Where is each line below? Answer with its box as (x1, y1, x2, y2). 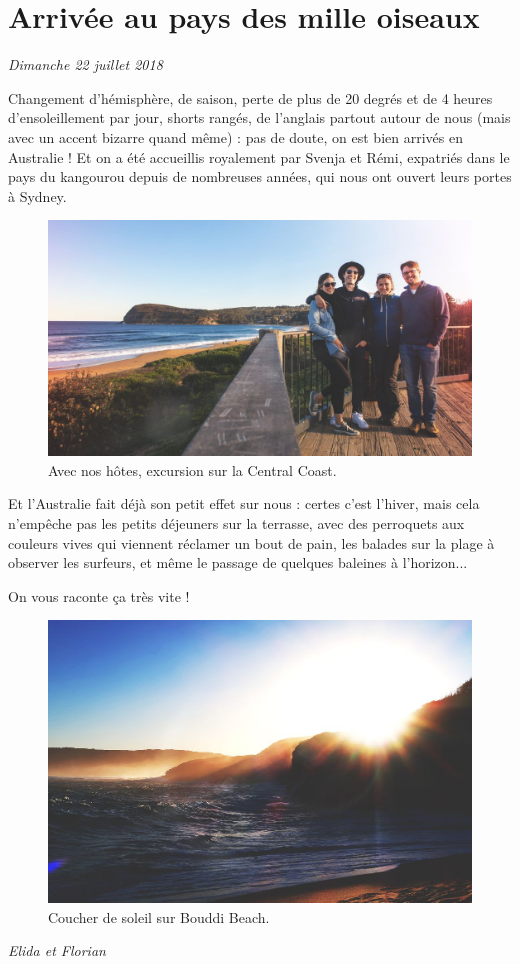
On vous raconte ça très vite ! (8, 585, 190, 606)
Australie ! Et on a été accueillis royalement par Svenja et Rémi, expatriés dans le (8, 146, 510, 167)
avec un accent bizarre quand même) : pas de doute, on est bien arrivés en (8, 126, 463, 147)
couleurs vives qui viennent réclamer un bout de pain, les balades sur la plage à (8, 532, 495, 553)
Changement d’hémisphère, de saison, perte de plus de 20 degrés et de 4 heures (8, 87, 493, 108)
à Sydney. (8, 185, 67, 206)
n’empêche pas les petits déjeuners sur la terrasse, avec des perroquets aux (8, 513, 465, 534)
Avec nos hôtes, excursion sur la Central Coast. (48, 459, 337, 480)
